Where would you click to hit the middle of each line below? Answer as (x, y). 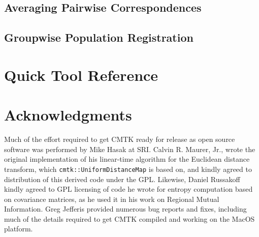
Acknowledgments (68, 115)
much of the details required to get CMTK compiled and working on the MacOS (129, 218)
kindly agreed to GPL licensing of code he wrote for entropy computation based (128, 189)
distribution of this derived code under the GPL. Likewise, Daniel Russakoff (122, 179)
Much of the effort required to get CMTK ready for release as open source (120, 139)
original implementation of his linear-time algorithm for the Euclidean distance (127, 159)
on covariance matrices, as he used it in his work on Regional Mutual (112, 199)
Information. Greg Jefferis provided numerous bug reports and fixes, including (125, 209)
